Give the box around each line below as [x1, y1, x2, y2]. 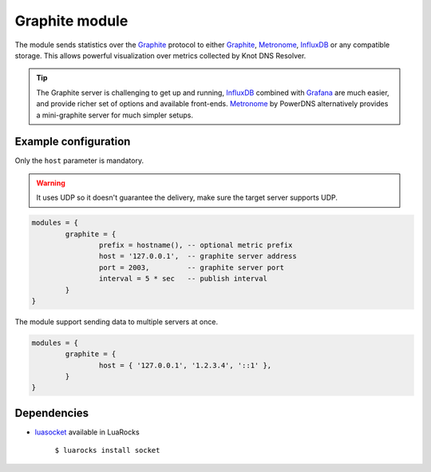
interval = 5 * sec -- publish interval [98, 274, 267, 284]
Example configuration [14, 135, 131, 149]
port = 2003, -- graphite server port [98, 263, 285, 272]
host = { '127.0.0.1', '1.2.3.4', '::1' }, [98, 360, 272, 370]
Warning [36, 178, 65, 188]
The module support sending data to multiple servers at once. [14, 316, 219, 327]
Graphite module [14, 12, 129, 30]
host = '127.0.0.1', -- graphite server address [98, 252, 297, 261]
